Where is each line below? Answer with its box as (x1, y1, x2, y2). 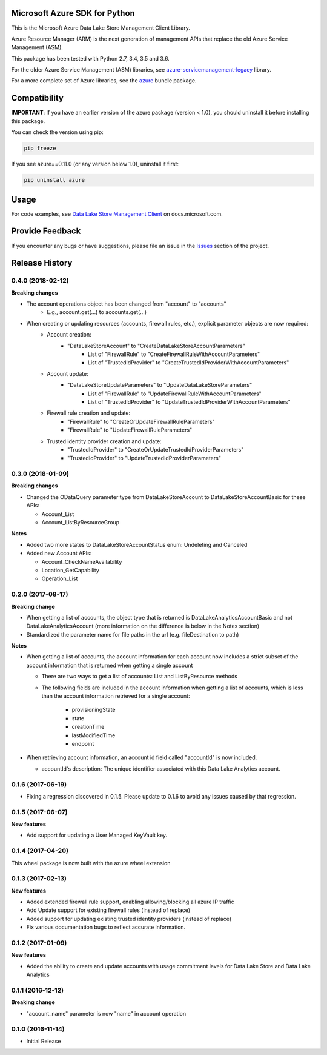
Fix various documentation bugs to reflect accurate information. (26, 923, 186, 931)
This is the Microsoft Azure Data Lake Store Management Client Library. (11, 24, 190, 32)
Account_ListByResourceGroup (41, 519, 120, 526)
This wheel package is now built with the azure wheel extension (11, 859, 171, 866)
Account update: (47, 370, 89, 377)
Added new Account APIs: (26, 549, 92, 557)
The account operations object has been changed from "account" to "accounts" (26, 300, 226, 307)
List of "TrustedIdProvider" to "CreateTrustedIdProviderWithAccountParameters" (88, 359, 289, 366)
